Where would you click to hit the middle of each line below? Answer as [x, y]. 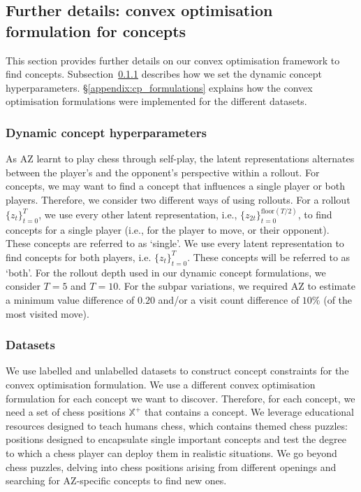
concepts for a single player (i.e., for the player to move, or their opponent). [168, 229]
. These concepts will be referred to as [269, 256]
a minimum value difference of [70, 299]
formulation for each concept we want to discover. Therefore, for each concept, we [180, 398]
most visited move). [47, 313]
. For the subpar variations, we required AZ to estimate [237, 286]
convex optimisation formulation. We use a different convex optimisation [161, 384]
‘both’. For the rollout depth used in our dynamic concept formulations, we [166, 272]
